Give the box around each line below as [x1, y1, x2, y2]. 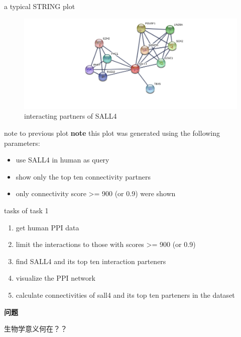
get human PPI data [16, 222, 79, 232]
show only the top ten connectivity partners [16, 171, 151, 182]
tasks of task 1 [4, 205, 49, 216]
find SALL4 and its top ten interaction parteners [16, 256, 166, 266]
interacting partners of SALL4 [24, 111, 117, 121]
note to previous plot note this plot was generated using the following [4, 128, 220, 138]
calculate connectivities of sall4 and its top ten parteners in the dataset [16, 290, 235, 300]
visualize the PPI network [16, 273, 95, 283]
